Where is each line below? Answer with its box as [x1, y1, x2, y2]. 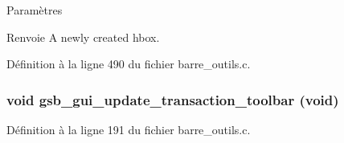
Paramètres [6, 2, 63, 18]
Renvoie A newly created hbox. [6, 28, 160, 45]
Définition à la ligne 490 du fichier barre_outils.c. [6, 55, 251, 72]
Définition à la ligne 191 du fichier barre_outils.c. [6, 121, 251, 137]
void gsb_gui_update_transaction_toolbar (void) [6, 89, 339, 109]
